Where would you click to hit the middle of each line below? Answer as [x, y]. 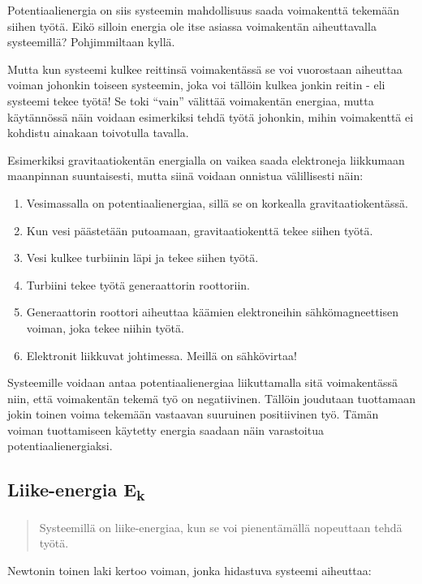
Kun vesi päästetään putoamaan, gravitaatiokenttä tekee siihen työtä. [200, 230]
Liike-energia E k [76, 491]
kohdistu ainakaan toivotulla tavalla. [98, 133]
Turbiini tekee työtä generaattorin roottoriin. [138, 284]
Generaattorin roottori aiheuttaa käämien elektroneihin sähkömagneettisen [213, 312]
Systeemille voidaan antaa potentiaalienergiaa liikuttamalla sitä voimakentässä [203, 382]
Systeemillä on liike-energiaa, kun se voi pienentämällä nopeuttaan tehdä [221, 527]
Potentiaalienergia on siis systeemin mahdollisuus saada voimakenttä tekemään [203, 10]
